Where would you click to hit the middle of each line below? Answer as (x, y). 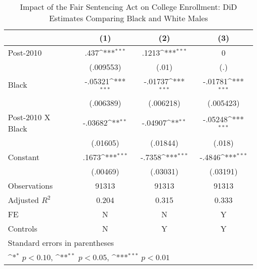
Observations (30, 185)
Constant (24, 157)
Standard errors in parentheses (61, 242)
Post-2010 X (29, 117)
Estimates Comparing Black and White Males (128, 18)
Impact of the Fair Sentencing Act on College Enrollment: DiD (128, 7)
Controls (23, 228)
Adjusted (23, 200)
